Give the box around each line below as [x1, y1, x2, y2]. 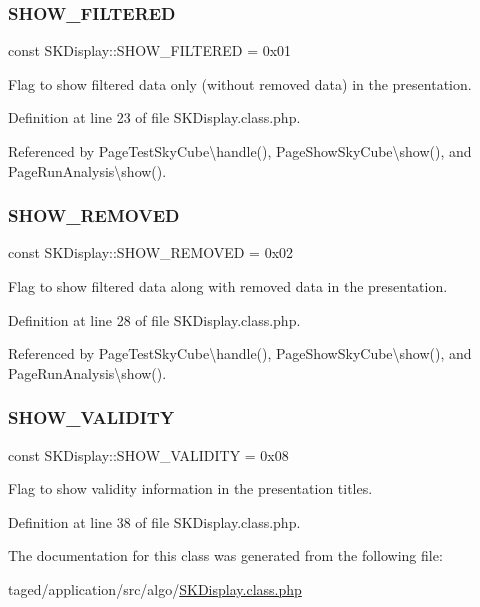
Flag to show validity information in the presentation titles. [8, 478, 373, 499]
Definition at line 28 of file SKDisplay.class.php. [8, 309, 301, 330]
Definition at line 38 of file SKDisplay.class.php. [8, 511, 301, 532]
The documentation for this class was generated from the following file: [8, 545, 443, 566]
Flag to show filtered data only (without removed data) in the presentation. [8, 73, 472, 94]
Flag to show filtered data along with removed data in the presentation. [8, 276, 448, 296]
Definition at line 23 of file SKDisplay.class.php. [8, 107, 301, 128]
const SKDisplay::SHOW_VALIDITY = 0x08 [8, 444, 289, 465]
